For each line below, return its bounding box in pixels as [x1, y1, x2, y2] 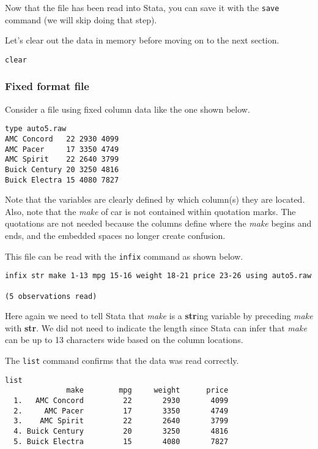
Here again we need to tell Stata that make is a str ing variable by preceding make [5, 309, 313, 322]
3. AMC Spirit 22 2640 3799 [13, 417, 229, 426]
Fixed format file [5, 78, 89, 94]
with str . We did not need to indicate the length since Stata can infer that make [5, 321, 307, 334]
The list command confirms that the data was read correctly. [5, 354, 239, 367]
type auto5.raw [5, 124, 67, 134]
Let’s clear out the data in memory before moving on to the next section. [5, 34, 279, 47]
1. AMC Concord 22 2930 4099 [13, 396, 229, 405]
